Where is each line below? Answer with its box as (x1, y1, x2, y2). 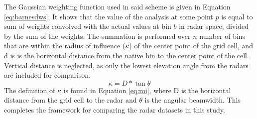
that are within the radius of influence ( (4, 40, 126, 51)
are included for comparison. (4, 70, 91, 80)
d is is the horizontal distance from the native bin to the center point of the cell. (4, 50, 249, 60)
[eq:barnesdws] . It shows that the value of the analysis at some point (4, 11, 213, 21)
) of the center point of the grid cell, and (129, 40, 253, 51)
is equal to (221, 11, 253, 21)
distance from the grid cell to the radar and (4, 95, 137, 105)
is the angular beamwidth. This (144, 95, 241, 105)
